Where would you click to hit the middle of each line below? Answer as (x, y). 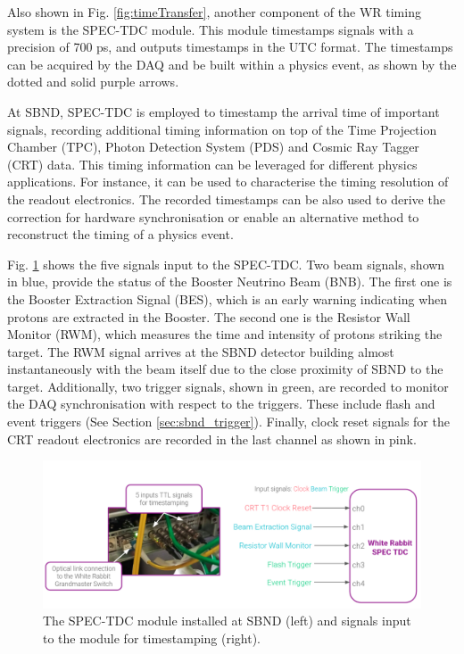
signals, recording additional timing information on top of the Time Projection (222, 129)
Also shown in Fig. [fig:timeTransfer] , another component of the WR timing (214, 12)
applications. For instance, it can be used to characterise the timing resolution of (228, 182)
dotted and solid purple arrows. (93, 82)
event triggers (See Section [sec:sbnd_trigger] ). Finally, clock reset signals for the (228, 422)
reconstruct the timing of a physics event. (120, 234)
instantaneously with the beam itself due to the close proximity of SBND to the (225, 369)
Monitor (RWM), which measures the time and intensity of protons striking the (225, 334)
